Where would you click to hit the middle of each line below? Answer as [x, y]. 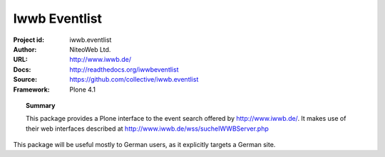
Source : [25, 80]
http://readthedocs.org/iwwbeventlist [124, 69]
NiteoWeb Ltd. [90, 49]
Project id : [29, 40]
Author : [25, 49]
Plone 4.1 [83, 90]
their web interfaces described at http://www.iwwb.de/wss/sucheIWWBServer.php [147, 129]
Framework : [31, 90]
